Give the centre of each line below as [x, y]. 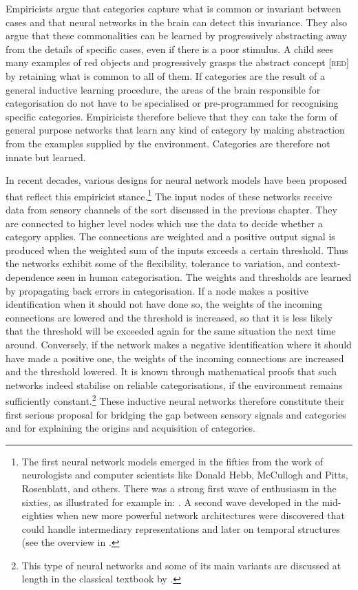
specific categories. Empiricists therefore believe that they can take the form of [172, 116]
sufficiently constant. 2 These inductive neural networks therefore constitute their [175, 400]
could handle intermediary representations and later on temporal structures [181, 528]
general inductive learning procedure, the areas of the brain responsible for [163, 89]
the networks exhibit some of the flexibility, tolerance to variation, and [154, 263]
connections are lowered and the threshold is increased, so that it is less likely [169, 317]
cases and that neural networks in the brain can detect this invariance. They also [176, 22]
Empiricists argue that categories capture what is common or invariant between [173, 8]
